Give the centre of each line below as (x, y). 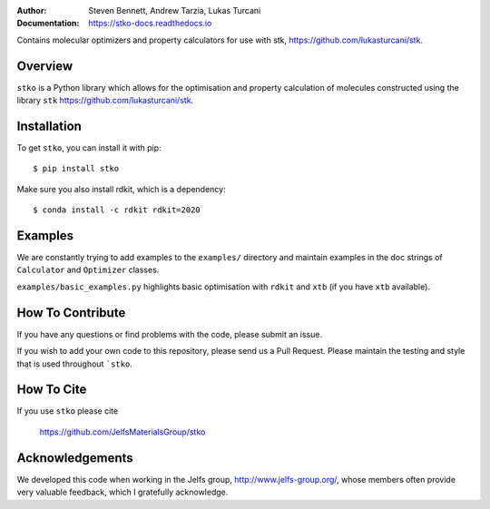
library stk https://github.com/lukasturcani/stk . (105, 101)
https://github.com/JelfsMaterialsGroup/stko (122, 432)
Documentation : (48, 24)
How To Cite (52, 390)
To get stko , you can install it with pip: (89, 147)
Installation (49, 126)
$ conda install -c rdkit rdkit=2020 (117, 210)
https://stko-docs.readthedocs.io (150, 24)
